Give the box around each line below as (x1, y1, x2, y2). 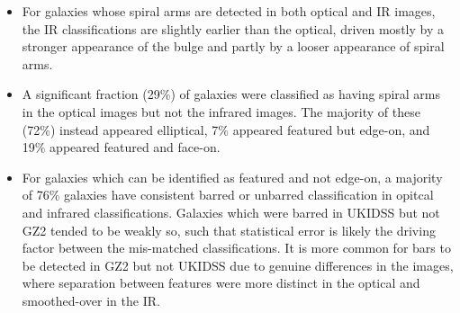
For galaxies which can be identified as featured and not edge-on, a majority (22, 167, 443, 186)
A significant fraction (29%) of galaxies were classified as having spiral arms (22, 85, 441, 103)
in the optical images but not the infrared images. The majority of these (22, 102, 420, 121)
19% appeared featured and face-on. (22, 138, 221, 156)
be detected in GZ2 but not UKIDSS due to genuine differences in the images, (22, 255, 454, 274)
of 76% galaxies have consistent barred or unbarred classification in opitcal (22, 185, 434, 204)
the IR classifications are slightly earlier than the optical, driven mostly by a (22, 19, 444, 38)
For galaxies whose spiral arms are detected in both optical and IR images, (22, 2, 436, 20)
